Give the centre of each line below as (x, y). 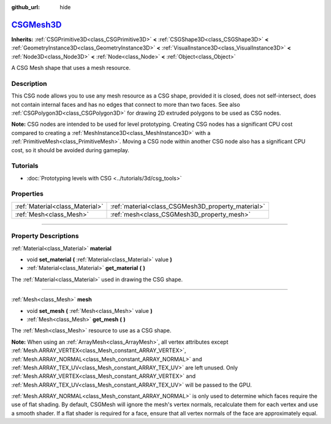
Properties (28, 194)
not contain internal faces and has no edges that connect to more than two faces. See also (126, 104)
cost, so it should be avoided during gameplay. (70, 150)
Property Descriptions (45, 236)
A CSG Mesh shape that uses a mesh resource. (71, 68)
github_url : (25, 7)
